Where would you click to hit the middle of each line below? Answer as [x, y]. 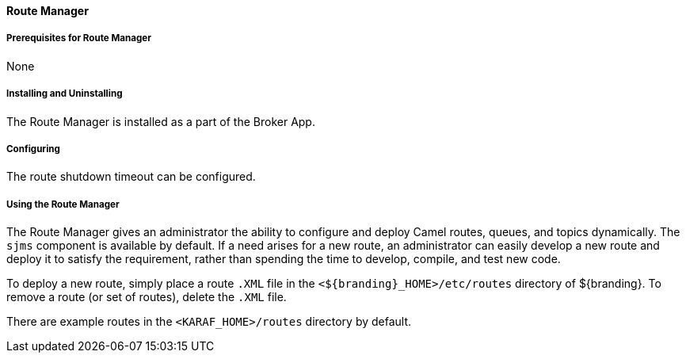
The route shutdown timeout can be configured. [131, 177]
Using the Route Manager [63, 204]
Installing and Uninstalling [65, 94]
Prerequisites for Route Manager [79, 38]
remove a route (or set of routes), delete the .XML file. [147, 297]
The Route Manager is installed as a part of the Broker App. [161, 121]
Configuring [33, 149]
